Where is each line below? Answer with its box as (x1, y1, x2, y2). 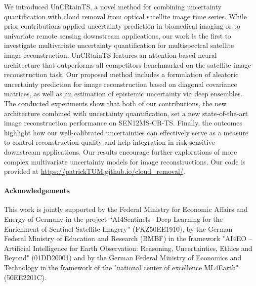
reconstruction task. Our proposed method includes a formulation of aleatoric (4, 69, 239, 80)
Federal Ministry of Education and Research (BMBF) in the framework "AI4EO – (4, 233, 253, 244)
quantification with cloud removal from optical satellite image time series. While (4, 11, 247, 21)
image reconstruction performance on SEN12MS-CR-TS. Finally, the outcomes (4, 118, 242, 128)
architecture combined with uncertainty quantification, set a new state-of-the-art (4, 108, 248, 118)
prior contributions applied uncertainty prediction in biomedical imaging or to (4, 21, 240, 31)
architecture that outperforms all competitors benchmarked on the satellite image (4, 59, 251, 70)
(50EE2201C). (4, 272, 46, 282)
